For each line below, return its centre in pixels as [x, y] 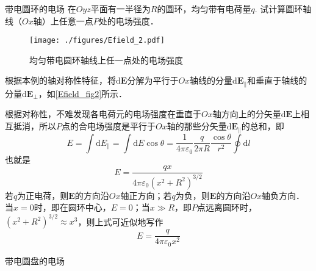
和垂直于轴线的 [277, 80]
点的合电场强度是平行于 [109, 126]
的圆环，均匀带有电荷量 [204, 9]
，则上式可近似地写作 [120, 221]
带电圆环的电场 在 [41, 9]
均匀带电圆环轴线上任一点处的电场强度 [106, 60]
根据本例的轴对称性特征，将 [60, 80]
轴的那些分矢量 [197, 126]
